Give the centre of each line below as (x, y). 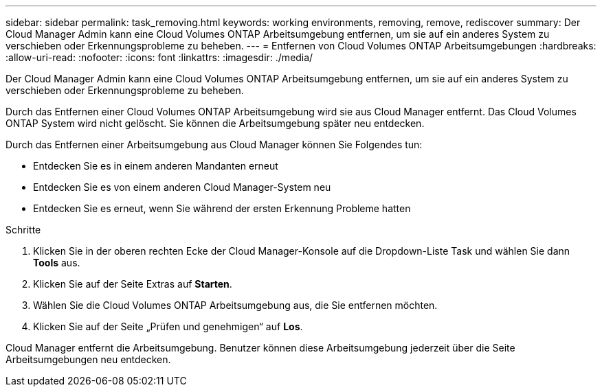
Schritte (23, 230)
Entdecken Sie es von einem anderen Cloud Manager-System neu (182, 187)
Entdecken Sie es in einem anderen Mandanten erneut (156, 166)
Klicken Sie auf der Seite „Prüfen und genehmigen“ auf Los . (168, 326)
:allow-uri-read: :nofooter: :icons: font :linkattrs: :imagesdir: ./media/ (159, 57)
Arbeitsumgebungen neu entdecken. (88, 359)
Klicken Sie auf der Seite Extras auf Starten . (133, 284)
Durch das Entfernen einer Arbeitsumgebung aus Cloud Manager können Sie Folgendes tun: (214, 145)
